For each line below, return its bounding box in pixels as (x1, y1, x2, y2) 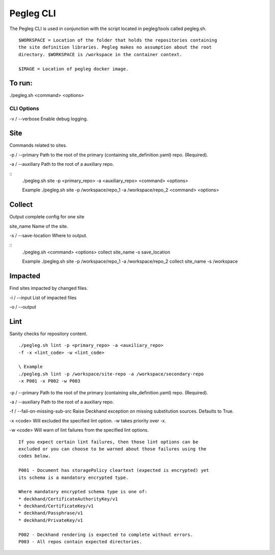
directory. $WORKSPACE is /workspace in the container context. (18, 52, 183, 57)
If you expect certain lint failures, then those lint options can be (18, 439, 199, 445)
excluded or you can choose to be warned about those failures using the (18, 446, 207, 451)
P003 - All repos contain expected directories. (18, 539, 142, 545)
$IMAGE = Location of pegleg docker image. (18, 66, 129, 71)
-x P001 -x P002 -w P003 (18, 378, 80, 384)
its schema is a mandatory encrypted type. (18, 474, 129, 481)
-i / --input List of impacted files (9, 294, 77, 300)
